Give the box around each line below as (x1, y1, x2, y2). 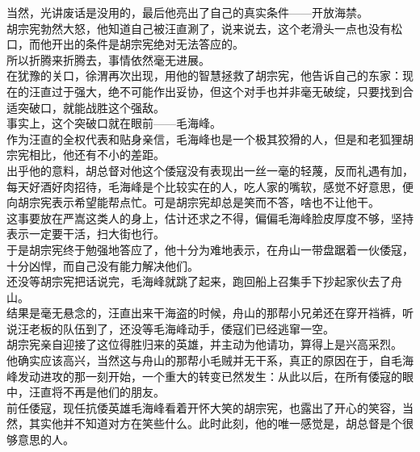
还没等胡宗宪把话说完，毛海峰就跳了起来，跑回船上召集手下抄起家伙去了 (6, 273, 391, 290)
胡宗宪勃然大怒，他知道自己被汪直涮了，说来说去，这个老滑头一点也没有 (6, 19, 391, 36)
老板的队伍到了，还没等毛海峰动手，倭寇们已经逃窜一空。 (28, 320, 334, 337)
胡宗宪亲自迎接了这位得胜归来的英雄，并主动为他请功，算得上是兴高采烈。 (6, 336, 402, 353)
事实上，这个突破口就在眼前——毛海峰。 (6, 115, 221, 132)
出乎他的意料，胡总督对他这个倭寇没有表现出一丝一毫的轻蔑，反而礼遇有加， (6, 161, 414, 178)
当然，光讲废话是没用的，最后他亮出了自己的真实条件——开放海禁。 (6, 4, 368, 20)
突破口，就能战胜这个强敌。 (17, 98, 165, 115)
